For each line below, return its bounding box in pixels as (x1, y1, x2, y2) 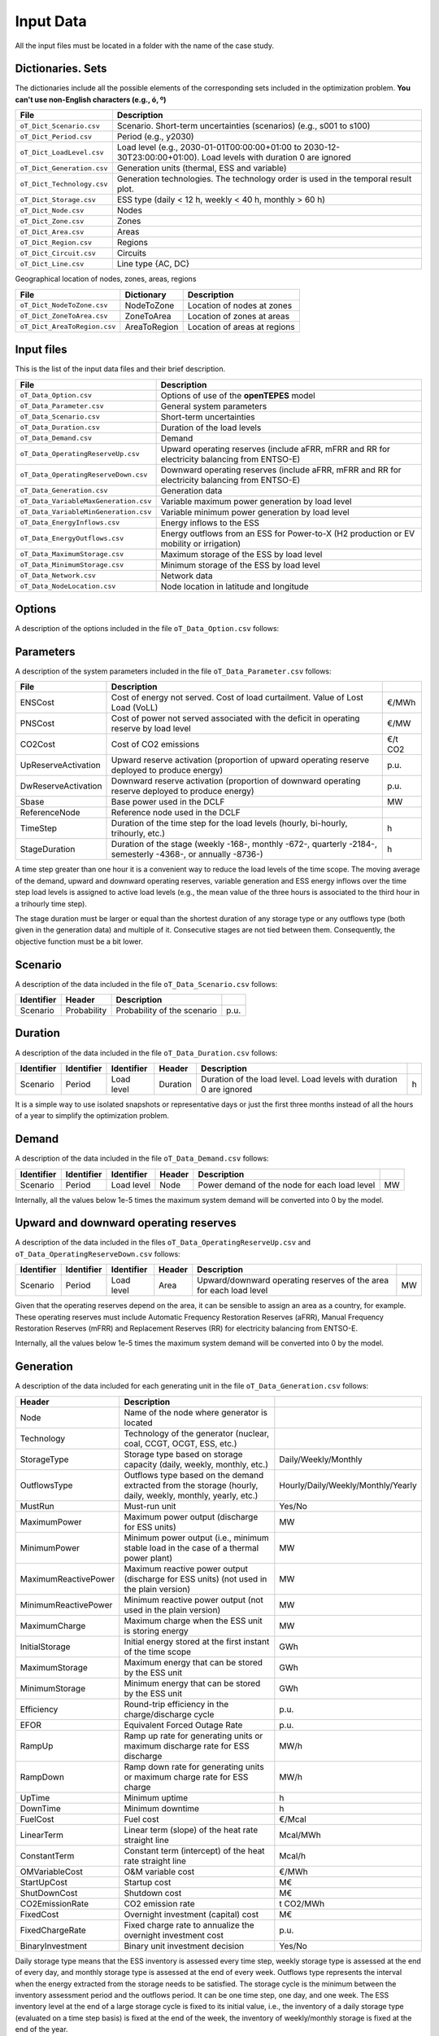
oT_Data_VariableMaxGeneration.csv (20, 497, 152, 506)
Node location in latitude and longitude (160, 581, 309, 592)
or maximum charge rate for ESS (124, 1771, 249, 1783)
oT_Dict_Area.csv (20, 227, 85, 236)
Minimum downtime (124, 1802, 199, 1814)
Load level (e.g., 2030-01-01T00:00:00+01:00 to (116, 142, 302, 153)
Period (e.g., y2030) (116, 131, 194, 143)
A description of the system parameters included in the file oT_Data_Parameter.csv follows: (15, 666, 333, 676)
